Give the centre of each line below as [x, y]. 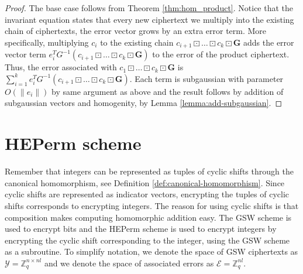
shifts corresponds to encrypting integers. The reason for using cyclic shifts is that [152, 205]
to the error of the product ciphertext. [221, 54]
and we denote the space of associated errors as [129, 263]
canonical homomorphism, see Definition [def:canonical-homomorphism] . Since [145, 182]
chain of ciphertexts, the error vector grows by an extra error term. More [136, 31]
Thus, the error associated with [61, 67]
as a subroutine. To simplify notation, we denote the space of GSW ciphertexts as [151, 251]
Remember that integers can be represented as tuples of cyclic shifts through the [149, 171]
